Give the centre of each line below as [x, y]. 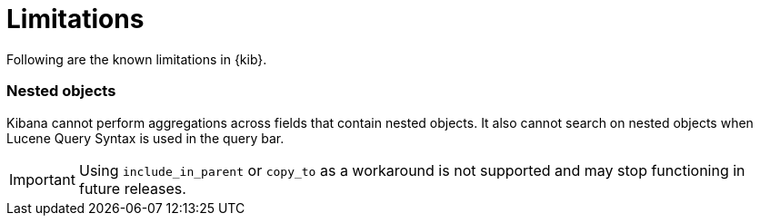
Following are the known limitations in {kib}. [137, 59]
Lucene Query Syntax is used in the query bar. [145, 138]
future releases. [132, 188]
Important [42, 179]
